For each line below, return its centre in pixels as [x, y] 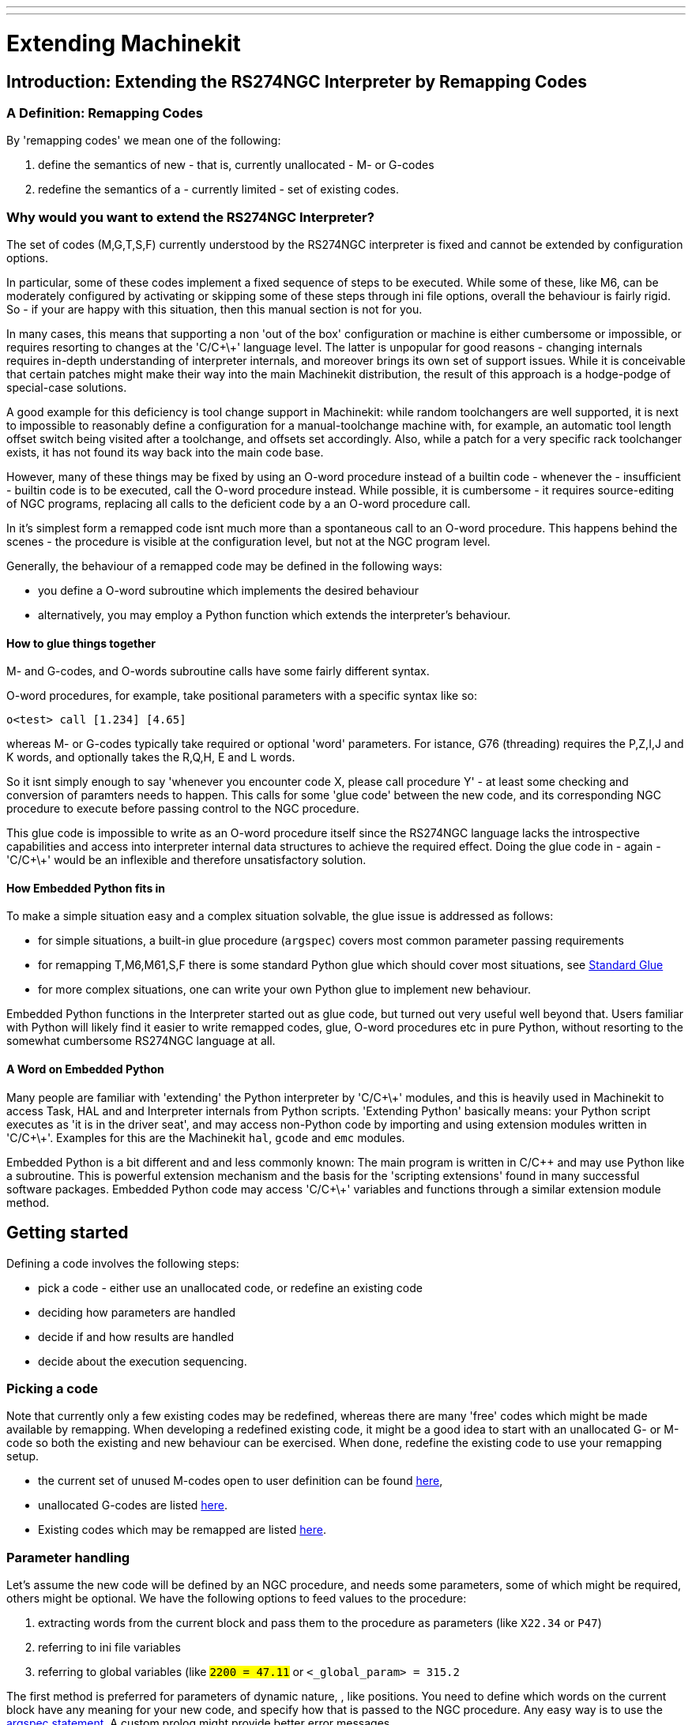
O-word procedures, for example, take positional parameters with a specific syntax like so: [242, 696]
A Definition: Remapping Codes [105, 113]
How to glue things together [81, 643]
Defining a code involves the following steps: [123, 1263]
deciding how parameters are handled [137, 1312]
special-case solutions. [67, 388]
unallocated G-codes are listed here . [133, 1505]
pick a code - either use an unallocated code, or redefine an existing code [230, 1287]
